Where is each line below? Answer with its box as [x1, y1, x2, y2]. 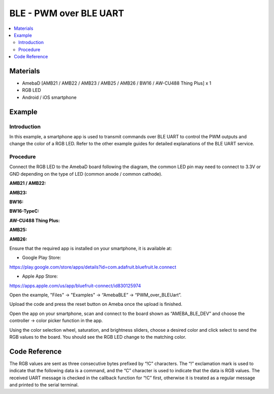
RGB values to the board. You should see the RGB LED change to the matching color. [9, 334, 186, 340]
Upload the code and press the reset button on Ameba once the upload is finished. [9, 301, 183, 307]
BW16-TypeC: [9, 208, 40, 214]
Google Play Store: [22, 255, 61, 261]
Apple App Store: [22, 273, 58, 280]
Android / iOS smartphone [22, 94, 77, 100]
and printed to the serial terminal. [9, 381, 79, 387]
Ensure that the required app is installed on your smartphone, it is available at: [9, 246, 172, 251]
